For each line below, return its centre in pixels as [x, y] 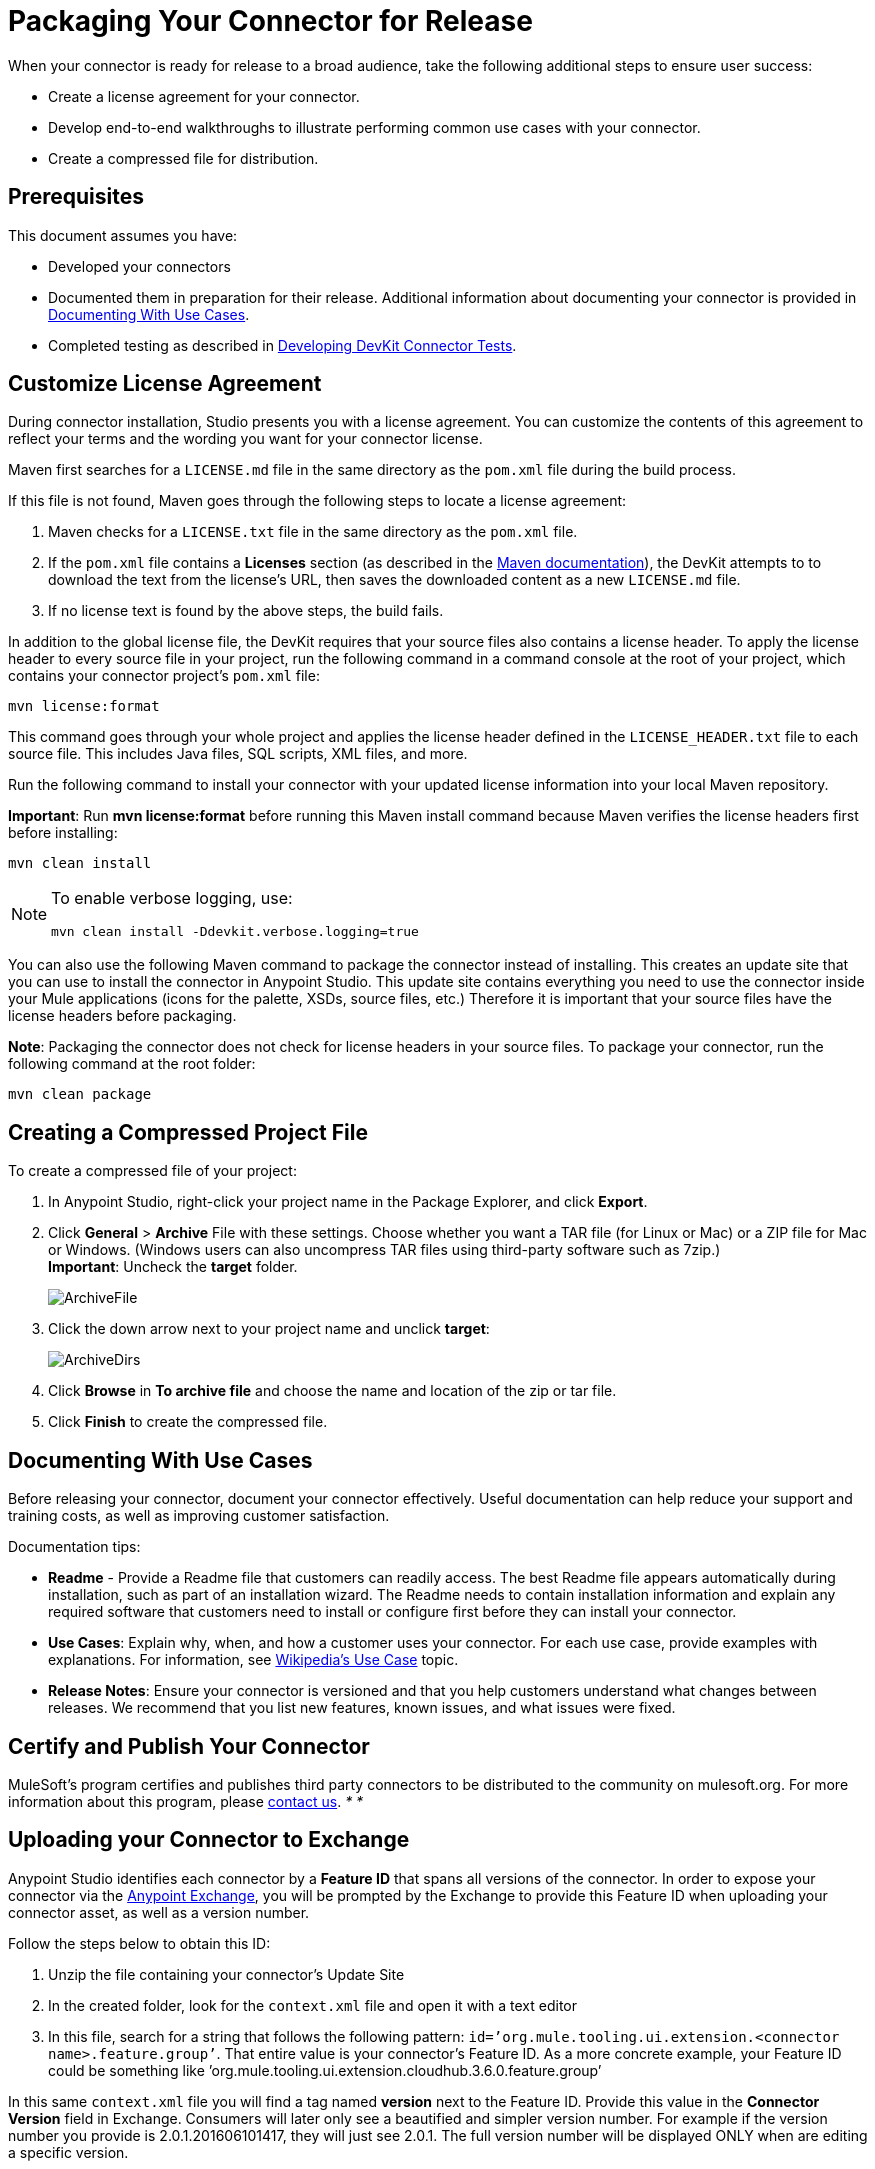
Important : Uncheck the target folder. [173, 1267]
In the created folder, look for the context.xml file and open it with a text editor [313, 2005]
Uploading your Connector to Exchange [209, 1840]
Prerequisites [76, 197]
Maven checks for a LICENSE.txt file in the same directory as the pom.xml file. [313, 532]
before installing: [63, 833]
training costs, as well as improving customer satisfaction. [199, 1516]
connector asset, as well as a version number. [159, 1912]
